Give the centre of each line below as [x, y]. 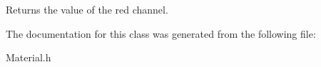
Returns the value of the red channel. [87, 9]
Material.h [29, 57]
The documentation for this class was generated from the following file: [161, 33]
